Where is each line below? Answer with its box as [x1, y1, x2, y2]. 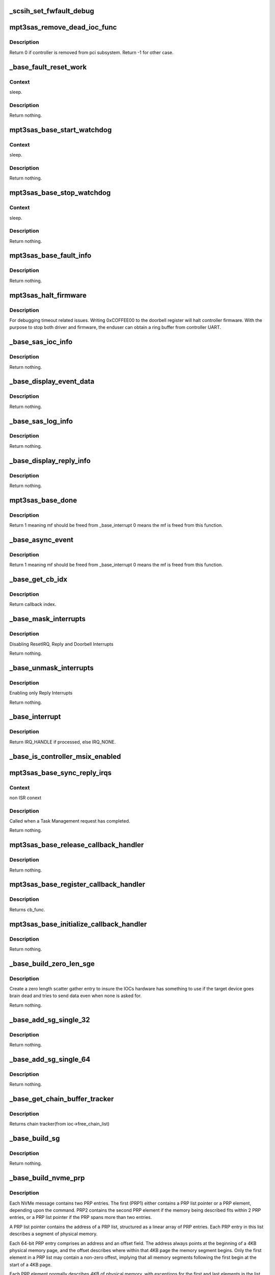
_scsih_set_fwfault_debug [9, 7, 94, 15]
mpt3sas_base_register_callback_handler [9, 880, 145, 889]
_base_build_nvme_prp [9, 1174, 85, 1183]
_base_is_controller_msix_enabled [9, 752, 121, 761]
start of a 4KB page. [9, 1261, 52, 1267]
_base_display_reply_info [9, 456, 91, 465]
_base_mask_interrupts [9, 615, 86, 623]
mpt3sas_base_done [9, 496, 77, 504]
